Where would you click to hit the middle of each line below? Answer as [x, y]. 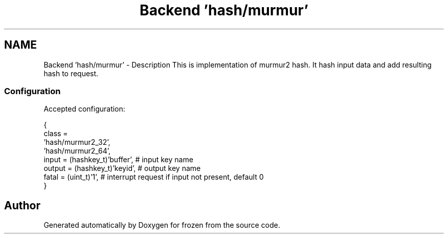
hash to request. [71, 73]
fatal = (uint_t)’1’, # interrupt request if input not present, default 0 [154, 177]
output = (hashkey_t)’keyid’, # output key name [122, 168]
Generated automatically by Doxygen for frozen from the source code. [162, 225]
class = [56, 134]
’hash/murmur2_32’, [77, 142]
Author [22, 205]
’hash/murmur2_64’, [77, 151]
